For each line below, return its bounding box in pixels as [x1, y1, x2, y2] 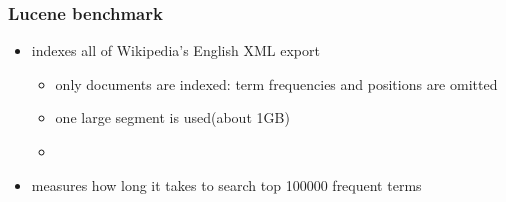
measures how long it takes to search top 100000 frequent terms [31, 174, 422, 195]
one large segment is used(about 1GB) [55, 107, 290, 128]
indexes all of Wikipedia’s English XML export [31, 40, 320, 61]
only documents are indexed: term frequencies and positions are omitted [55, 73, 498, 94]
